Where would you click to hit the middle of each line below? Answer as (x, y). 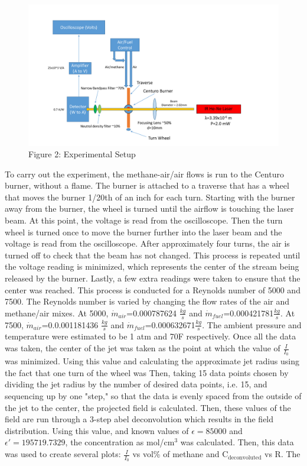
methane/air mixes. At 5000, (57, 313)
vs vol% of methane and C (180, 454)
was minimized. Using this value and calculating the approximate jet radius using (152, 361)
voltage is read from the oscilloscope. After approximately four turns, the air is (147, 243)
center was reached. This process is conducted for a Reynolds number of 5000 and (153, 289)
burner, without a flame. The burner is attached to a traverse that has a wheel (147, 185)
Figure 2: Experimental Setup (82, 154)
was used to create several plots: (63, 454)
